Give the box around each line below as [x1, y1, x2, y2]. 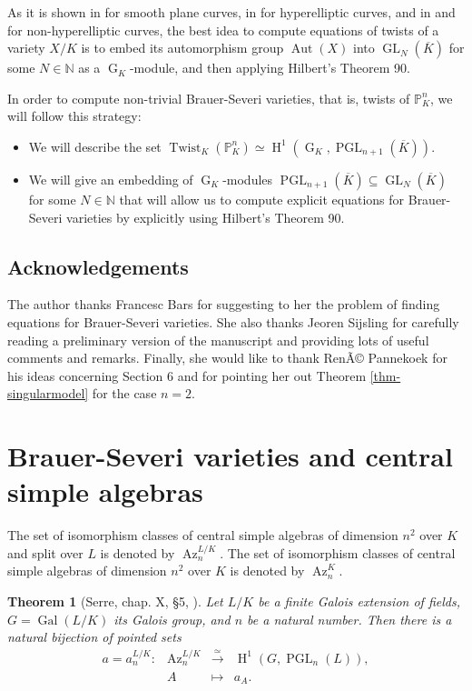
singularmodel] [7, 384, 89, 403]
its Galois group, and [113, 609, 231, 628]
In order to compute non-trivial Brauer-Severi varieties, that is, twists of [7, 88, 410, 107]
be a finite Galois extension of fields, [258, 592, 460, 611]
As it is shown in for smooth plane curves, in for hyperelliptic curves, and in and [7, 3, 456, 21]
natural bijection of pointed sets [7, 627, 182, 646]
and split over [7, 543, 84, 562]
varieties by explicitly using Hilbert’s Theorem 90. [66, 207, 345, 226]
